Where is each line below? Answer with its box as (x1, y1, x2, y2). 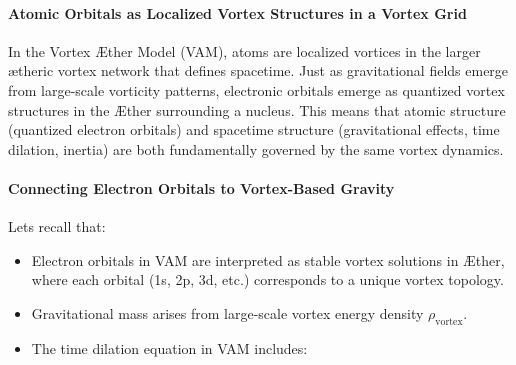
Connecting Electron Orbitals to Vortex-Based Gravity (8, 177, 395, 198)
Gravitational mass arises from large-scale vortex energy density (31, 302, 424, 323)
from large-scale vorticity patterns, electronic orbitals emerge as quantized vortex (8, 79, 505, 100)
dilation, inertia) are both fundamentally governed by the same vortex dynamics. (8, 138, 504, 159)
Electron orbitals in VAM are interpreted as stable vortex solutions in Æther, (31, 249, 505, 270)
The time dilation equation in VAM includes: (31, 337, 308, 358)
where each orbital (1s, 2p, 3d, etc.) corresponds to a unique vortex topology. (31, 269, 504, 290)
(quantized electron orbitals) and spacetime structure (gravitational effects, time (8, 119, 500, 140)
